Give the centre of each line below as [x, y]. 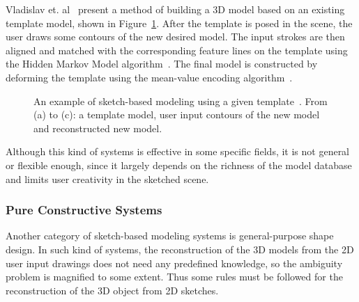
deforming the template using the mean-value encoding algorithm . [149, 77]
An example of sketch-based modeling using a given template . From [181, 101]
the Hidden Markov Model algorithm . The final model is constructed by [162, 64]
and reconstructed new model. [98, 128]
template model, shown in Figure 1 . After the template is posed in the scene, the [179, 23]
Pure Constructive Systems [84, 210]
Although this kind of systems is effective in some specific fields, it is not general [178, 151]
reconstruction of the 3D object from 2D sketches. [112, 290]
